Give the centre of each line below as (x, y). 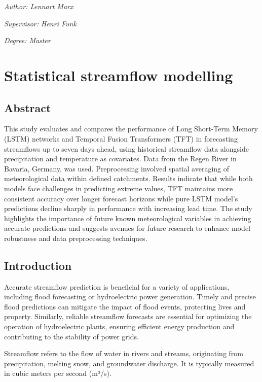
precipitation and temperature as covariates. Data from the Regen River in (120, 159)
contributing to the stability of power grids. (71, 336)
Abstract (28, 107)
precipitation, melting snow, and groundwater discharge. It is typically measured (129, 363)
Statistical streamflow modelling (119, 75)
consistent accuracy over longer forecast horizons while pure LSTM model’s (121, 198)
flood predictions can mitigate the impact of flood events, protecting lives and (125, 306)
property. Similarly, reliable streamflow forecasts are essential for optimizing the (128, 316)
